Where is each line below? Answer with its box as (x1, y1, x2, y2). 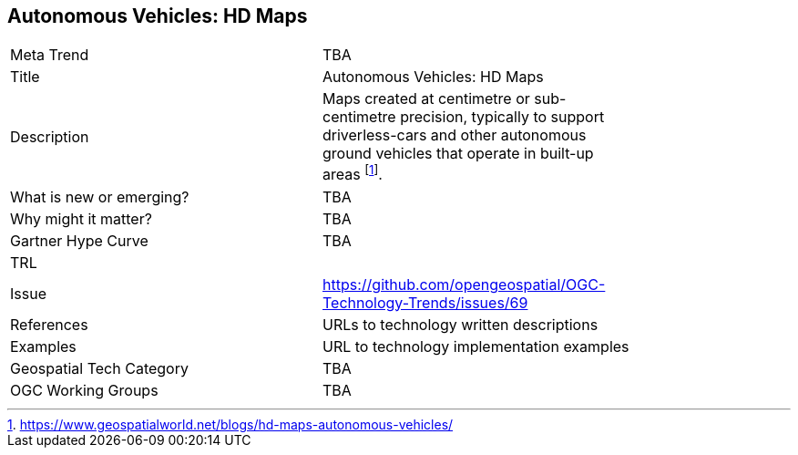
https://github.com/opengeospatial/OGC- (322, 274, 606, 294)
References (10, 315, 88, 334)
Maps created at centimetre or (322, 89, 530, 109)
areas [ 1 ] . (322, 162, 383, 184)
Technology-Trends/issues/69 (322, 293, 528, 312)
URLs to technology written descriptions (322, 315, 598, 334)
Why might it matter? (10, 209, 152, 228)
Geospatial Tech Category (10, 358, 189, 377)
